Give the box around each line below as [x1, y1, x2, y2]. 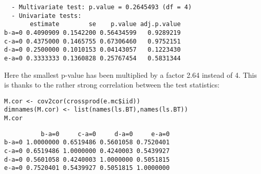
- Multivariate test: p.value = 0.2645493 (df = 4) [11, 4, 192, 11]
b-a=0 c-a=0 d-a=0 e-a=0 [41, 130, 170, 138]
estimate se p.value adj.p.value [30, 20, 181, 28]
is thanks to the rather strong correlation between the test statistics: [4, 79, 220, 90]
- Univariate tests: [11, 12, 82, 19]
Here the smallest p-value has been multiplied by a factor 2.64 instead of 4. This [4, 69, 257, 80]
